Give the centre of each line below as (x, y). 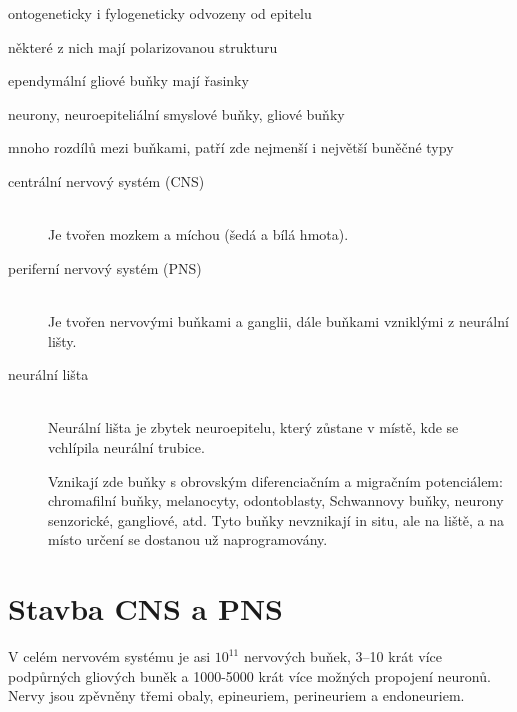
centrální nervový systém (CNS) (106, 180)
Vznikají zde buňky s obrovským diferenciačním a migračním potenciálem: (275, 480)
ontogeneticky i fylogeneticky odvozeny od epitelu (160, 13)
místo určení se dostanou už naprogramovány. (188, 539)
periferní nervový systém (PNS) (105, 267)
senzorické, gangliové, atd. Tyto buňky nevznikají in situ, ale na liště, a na (276, 519)
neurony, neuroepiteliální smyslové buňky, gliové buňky (176, 113)
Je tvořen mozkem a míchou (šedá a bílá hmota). (198, 234)
